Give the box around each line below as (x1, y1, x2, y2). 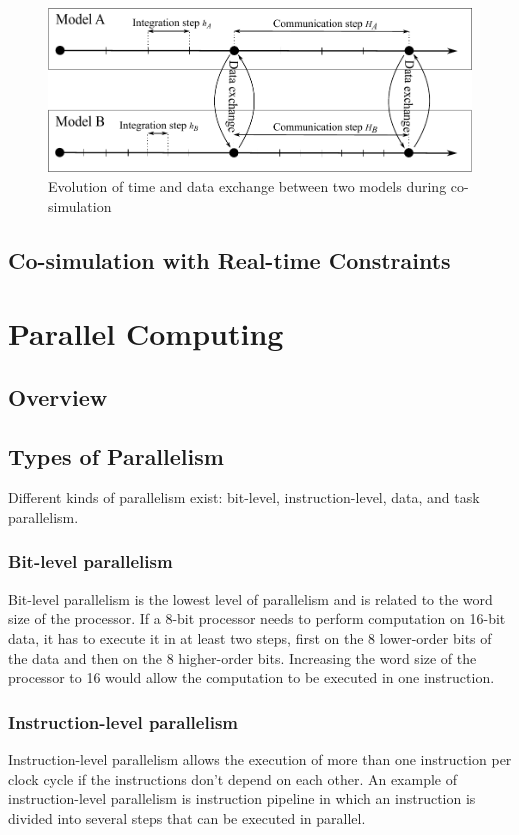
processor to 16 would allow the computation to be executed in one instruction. (8, 667, 495, 688)
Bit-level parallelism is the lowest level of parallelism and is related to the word (8, 588, 493, 609)
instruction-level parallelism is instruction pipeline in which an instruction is (8, 788, 476, 809)
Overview (8, 381, 108, 412)
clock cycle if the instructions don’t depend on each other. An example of (8, 768, 458, 789)
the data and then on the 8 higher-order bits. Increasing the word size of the (8, 647, 477, 668)
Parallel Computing (8, 313, 284, 354)
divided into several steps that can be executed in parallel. (8, 807, 366, 828)
